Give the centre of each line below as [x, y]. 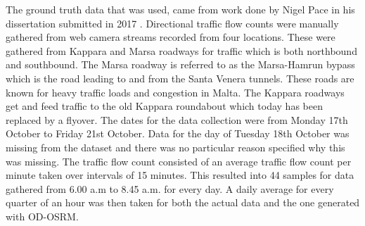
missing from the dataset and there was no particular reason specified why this [175, 147]
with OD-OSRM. [42, 216]
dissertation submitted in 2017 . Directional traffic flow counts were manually [172, 23]
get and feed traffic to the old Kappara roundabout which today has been [164, 106]
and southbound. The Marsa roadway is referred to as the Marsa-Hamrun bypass [180, 64]
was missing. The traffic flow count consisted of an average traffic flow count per [179, 161]
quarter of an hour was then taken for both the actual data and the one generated [183, 202]
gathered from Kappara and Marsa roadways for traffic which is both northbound [181, 50]
